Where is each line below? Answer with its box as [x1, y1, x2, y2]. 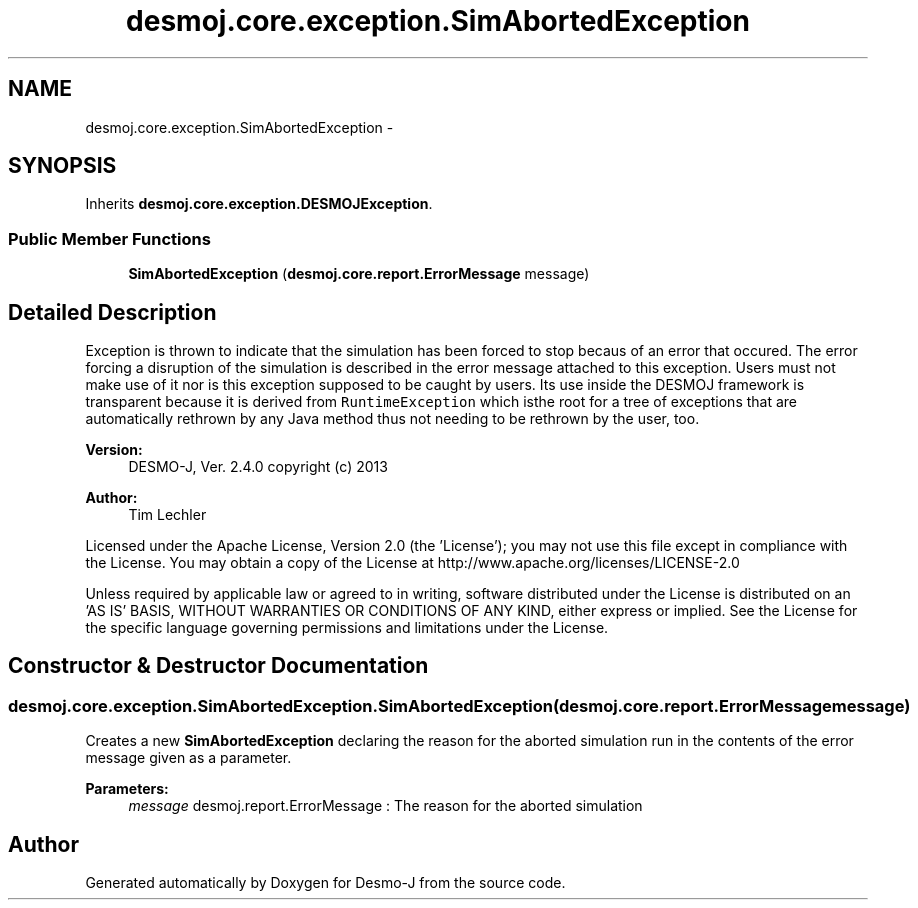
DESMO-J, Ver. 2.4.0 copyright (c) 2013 [128, 458, 388, 476]
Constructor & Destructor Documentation [8, 653, 429, 679]
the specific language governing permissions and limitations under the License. [85, 619, 609, 637]
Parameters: [85, 780, 169, 798]
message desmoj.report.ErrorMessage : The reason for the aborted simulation [128, 797, 643, 815]
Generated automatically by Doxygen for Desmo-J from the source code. [85, 874, 566, 892]
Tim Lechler [128, 506, 207, 524]
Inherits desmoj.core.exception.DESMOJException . [85, 195, 433, 213]
